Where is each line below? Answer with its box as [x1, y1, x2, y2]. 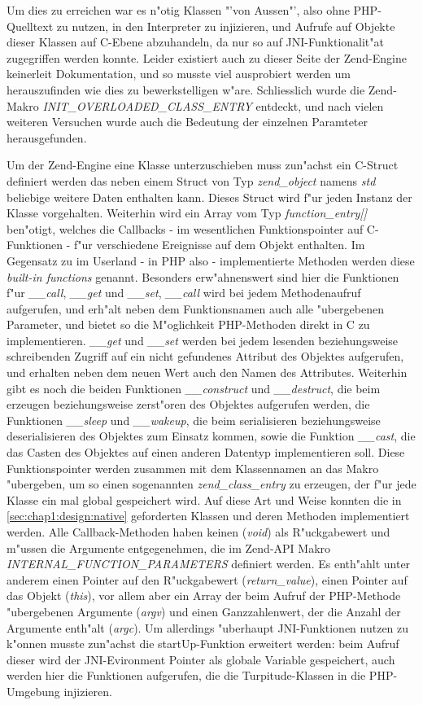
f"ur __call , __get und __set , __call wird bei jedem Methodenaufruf [7, 284, 361, 301]
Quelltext [7, 17, 54, 34]
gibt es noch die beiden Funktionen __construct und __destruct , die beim [7, 379, 381, 396]
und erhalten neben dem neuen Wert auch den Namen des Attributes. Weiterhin [7, 364, 408, 381]
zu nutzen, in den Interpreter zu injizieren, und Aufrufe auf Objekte [56, 17, 395, 34]
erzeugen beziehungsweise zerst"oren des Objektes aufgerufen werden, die [7, 396, 370, 413]
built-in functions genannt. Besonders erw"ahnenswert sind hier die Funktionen [7, 268, 399, 285]
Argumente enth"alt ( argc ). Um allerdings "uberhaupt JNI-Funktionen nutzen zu [7, 619, 409, 636]
